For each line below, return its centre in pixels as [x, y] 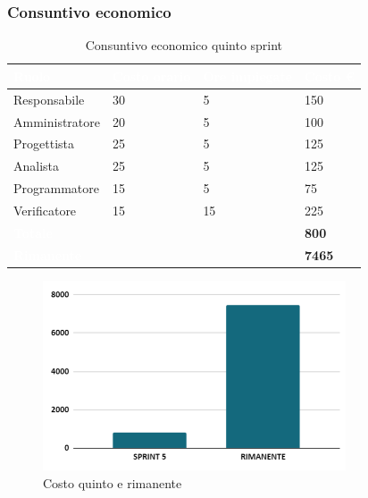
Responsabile [49, 99]
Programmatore [56, 188]
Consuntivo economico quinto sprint [184, 45]
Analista [37, 166]
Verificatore [45, 210]
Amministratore [57, 121]
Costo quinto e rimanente [113, 482]
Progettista [44, 143]
